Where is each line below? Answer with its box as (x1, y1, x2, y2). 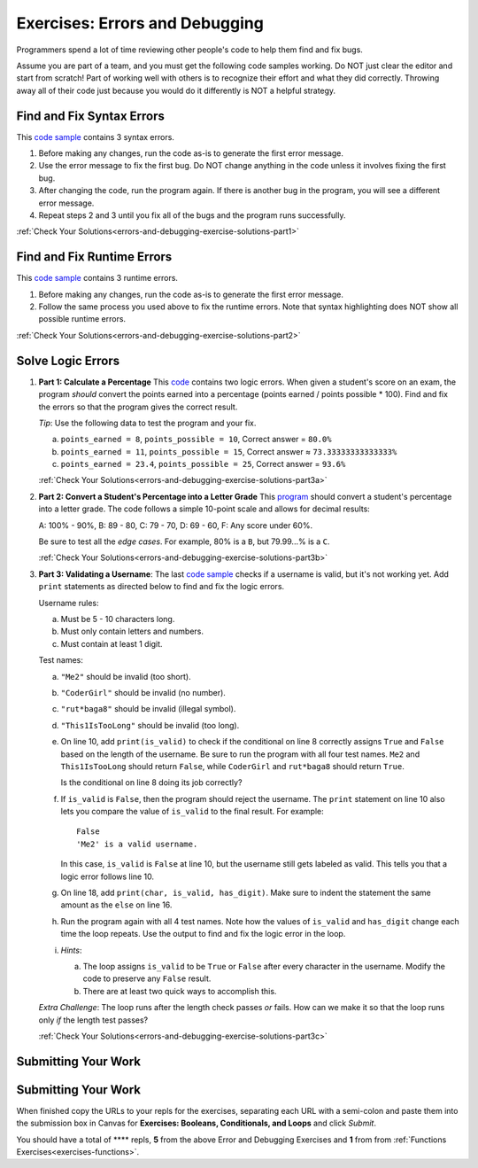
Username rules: (38, 597, 99, 608)
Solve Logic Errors (16, 353, 119, 368)
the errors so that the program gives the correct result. (38, 401, 238, 412)
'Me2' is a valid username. (76, 838, 198, 849)
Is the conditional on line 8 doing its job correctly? (60, 777, 243, 788)
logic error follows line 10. (60, 871, 155, 882)
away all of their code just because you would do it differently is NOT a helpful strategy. (16, 85, 336, 96)
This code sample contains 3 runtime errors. (16, 273, 179, 284)
